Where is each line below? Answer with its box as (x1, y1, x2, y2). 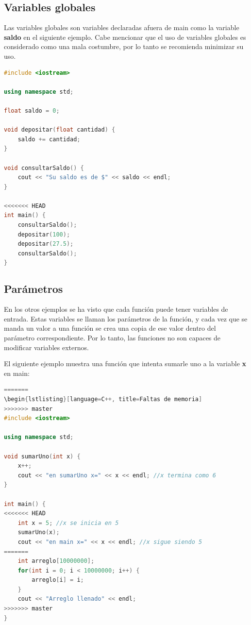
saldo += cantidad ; (17, 135, 81, 143)
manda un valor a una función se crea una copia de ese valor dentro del (4, 323, 216, 333)
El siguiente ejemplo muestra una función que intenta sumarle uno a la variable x (4, 358, 247, 369)
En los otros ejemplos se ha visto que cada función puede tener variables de (4, 304, 228, 314)
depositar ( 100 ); (17, 231, 70, 238)
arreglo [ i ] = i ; (32, 576, 84, 584)
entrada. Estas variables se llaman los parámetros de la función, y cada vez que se (4, 313, 248, 323)
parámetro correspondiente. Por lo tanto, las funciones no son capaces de (4, 333, 221, 343)
